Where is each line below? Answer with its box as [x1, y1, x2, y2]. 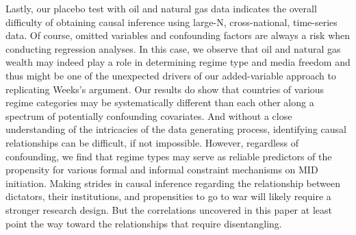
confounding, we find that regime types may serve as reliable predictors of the [5, 149, 332, 163]
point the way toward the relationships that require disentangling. [5, 216, 282, 230]
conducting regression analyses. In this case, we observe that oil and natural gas [5, 41, 341, 55]
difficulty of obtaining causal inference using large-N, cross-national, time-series [5, 14, 338, 29]
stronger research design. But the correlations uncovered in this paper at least [5, 202, 332, 217]
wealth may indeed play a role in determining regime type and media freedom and [5, 55, 351, 69]
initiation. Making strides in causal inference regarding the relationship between [5, 175, 340, 190]
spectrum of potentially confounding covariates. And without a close [5, 108, 292, 123]
